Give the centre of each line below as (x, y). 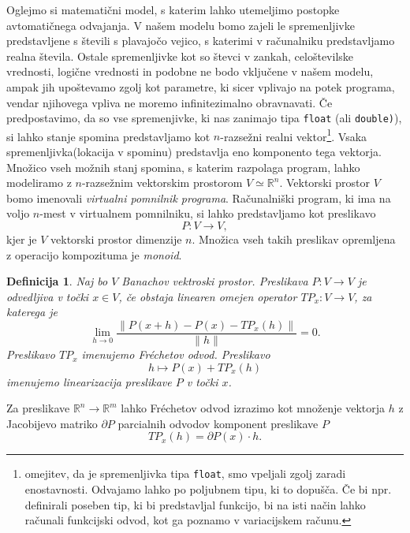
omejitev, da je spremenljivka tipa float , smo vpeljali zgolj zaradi (185, 473)
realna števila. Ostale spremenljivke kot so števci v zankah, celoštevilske (180, 56)
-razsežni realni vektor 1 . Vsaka (294, 135)
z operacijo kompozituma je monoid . (94, 254)
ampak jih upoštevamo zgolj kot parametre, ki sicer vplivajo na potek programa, (201, 86)
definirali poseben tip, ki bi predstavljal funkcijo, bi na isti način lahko (195, 504)
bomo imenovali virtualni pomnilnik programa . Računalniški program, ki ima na (199, 198)
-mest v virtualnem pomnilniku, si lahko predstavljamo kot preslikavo (208, 213)
